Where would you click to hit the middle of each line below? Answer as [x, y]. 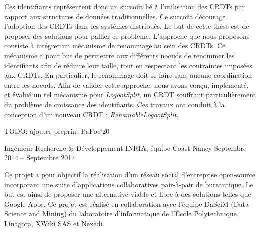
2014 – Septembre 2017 [40, 158]
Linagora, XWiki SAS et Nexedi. [54, 223]
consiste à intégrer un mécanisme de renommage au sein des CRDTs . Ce [115, 45]
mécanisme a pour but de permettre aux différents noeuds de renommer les [119, 55]
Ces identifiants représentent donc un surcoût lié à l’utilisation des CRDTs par [124, 6]
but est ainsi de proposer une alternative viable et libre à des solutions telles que [128, 194]
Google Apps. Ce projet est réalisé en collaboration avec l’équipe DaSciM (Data [126, 204]
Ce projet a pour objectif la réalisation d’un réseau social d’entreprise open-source [130, 174]
